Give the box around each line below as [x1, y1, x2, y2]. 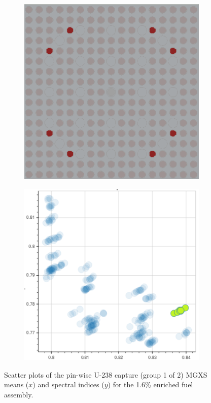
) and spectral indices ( [32, 379, 104, 390]
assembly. [4, 389, 33, 399]
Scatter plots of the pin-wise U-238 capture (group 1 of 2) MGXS [4, 369, 207, 380]
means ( [4, 379, 29, 390]
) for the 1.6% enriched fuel [108, 379, 193, 390]
